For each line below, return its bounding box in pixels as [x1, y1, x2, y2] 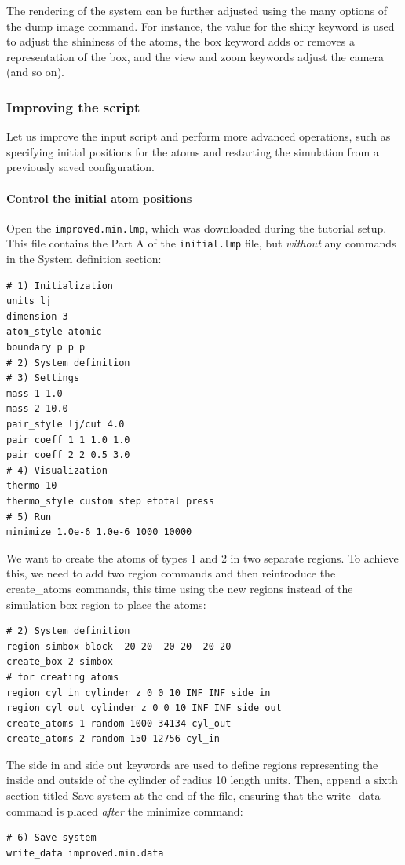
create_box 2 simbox [6, 656, 114, 668]
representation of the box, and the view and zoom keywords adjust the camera [6, 48, 385, 64]
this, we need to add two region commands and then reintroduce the [6, 565, 336, 581]
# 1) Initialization [6, 280, 114, 291]
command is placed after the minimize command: [6, 802, 243, 819]
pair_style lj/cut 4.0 [6, 419, 125, 431]
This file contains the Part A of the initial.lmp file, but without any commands [6, 235, 396, 251]
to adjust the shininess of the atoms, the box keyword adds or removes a [6, 33, 355, 49]
